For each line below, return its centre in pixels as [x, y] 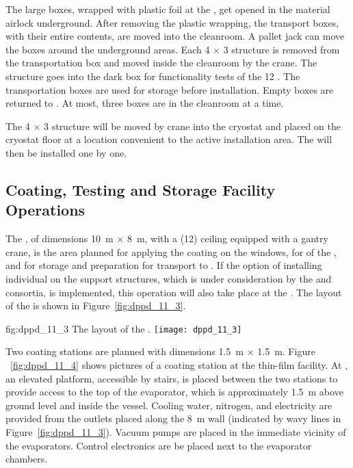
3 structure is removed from [282, 49]
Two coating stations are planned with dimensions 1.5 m [125, 351]
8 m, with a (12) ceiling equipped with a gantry [227, 238]
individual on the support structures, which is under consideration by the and [169, 278]
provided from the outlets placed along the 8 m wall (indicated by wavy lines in [173, 418]
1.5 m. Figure [286, 351]
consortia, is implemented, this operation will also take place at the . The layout [174, 292]
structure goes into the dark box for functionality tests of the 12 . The [153, 76]
